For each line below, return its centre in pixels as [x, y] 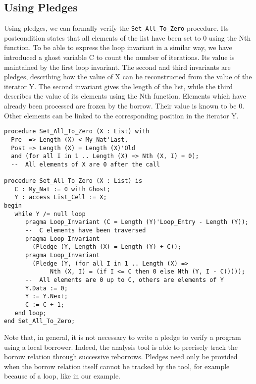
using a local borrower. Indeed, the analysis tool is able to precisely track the [121, 347]
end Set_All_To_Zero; [40, 321]
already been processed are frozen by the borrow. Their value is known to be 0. [124, 106]
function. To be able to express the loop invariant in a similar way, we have [118, 47]
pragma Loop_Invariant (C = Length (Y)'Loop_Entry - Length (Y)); [137, 222]
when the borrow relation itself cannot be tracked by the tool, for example [117, 366]
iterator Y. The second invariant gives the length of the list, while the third [118, 86]
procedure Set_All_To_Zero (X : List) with [77, 132]
